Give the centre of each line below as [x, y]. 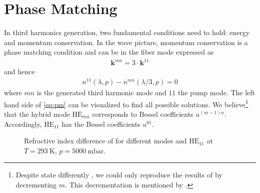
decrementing [36, 184]
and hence [19, 71]
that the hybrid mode [37, 114]
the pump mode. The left [217, 92]
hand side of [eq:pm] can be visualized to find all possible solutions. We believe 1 [126, 103]
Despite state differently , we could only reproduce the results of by [119, 175]
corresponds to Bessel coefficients [143, 114]
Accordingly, [23, 124]
